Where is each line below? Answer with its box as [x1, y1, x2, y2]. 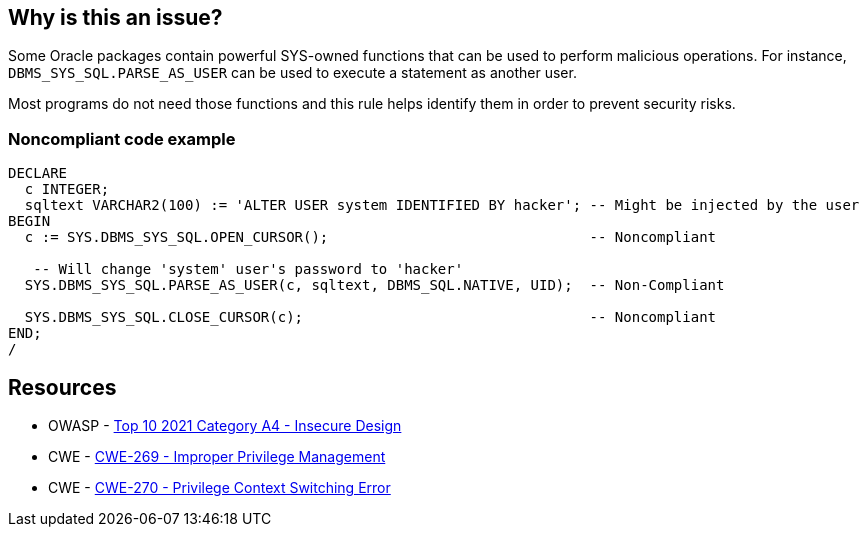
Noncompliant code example [8, 128, 236, 149]
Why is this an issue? [8, 5, 223, 30]
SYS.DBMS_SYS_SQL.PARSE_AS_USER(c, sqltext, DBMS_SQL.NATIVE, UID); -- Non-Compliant [24, 277, 725, 294]
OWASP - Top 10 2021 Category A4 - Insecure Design [48, 417, 402, 435]
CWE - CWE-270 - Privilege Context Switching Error [48, 479, 391, 497]
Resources [8, 374, 117, 400]
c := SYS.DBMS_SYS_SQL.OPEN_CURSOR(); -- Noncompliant [24, 229, 717, 246]
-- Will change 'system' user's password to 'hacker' [33, 261, 464, 278]
